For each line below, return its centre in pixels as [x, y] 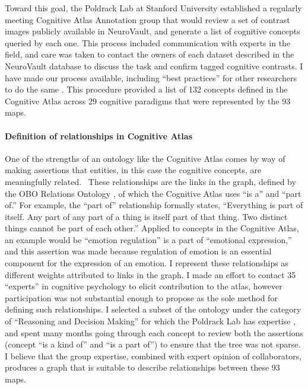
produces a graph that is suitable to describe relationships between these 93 [142, 367]
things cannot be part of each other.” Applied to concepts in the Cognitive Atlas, [152, 228]
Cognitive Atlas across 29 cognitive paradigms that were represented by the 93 [148, 101]
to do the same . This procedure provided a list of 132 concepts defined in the [146, 89]
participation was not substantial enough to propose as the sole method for [141, 297]
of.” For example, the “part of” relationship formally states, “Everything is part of [154, 205]
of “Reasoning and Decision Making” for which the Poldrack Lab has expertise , [150, 321]
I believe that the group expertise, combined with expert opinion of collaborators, [153, 355]
